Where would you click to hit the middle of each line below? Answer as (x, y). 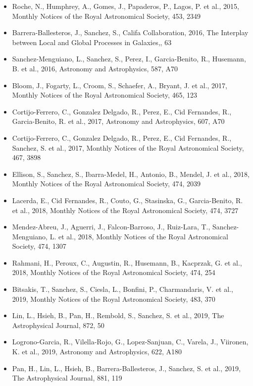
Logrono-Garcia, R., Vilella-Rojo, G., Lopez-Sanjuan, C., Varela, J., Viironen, (130, 342)
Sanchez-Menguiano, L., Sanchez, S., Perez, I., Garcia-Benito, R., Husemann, (129, 59)
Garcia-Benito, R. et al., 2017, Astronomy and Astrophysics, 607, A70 (118, 121)
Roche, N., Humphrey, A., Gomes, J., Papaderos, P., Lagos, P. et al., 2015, (126, 6)
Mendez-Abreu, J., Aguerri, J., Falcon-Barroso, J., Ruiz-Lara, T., (111, 227)
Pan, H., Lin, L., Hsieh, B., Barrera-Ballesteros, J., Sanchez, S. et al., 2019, (126, 368)
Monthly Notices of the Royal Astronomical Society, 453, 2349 (106, 16)
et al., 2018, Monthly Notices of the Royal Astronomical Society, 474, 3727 (125, 210)
